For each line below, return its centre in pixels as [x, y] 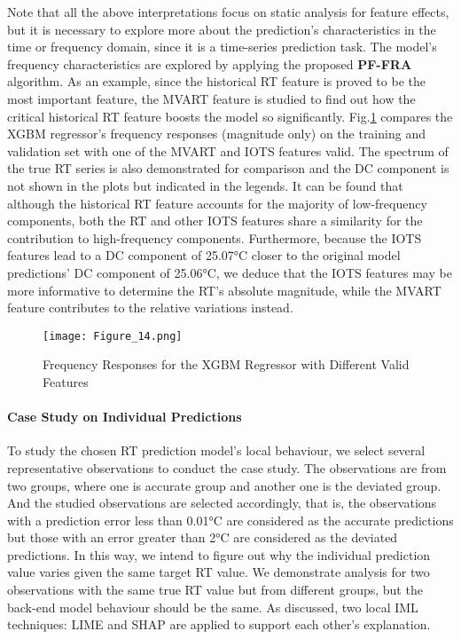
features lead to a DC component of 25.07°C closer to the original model [204, 255]
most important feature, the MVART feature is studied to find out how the [211, 98]
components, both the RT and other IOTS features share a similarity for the [215, 221]
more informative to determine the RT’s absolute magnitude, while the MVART [224, 290]
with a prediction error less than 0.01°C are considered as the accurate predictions [230, 520]
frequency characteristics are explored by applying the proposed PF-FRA [210, 63]
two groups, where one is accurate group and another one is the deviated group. [224, 485]
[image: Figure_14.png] [113, 336]
